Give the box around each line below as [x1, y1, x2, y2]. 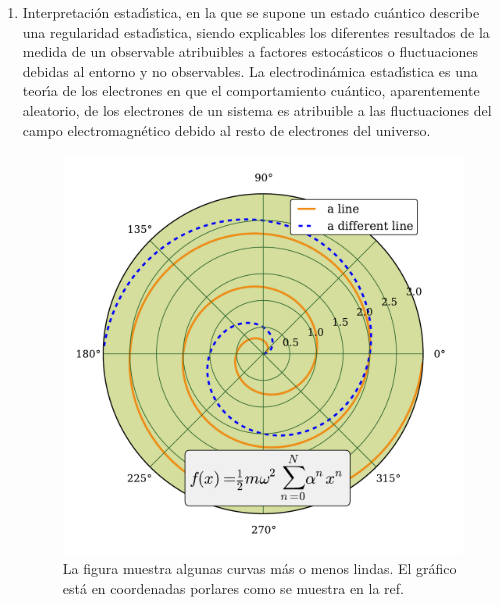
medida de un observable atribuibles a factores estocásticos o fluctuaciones [22, 41, 479, 62]
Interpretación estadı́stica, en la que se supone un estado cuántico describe [22, 2, 480, 22]
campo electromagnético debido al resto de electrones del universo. [22, 119, 431, 140]
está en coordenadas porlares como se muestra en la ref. [62, 577, 404, 598]
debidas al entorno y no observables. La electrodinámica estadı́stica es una [22, 60, 478, 81]
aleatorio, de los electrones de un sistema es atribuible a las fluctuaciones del [22, 99, 492, 120]
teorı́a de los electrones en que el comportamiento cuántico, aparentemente [22, 80, 480, 101]
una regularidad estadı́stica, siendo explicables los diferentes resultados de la [22, 21, 490, 42]
